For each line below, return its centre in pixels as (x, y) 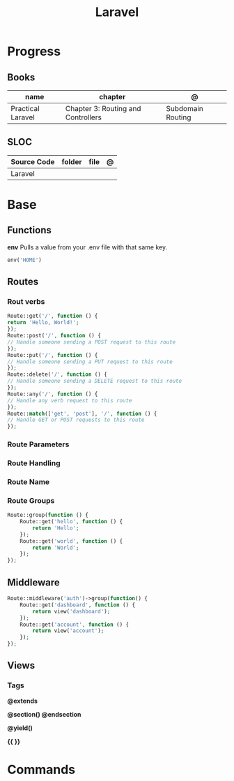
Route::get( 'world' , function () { (71, 541)
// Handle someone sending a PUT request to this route (90, 362)
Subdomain (185, 109)
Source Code (33, 161)
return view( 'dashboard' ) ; (71, 611)
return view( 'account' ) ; (68, 631)
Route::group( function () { (48, 515)
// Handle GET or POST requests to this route (76, 420)
